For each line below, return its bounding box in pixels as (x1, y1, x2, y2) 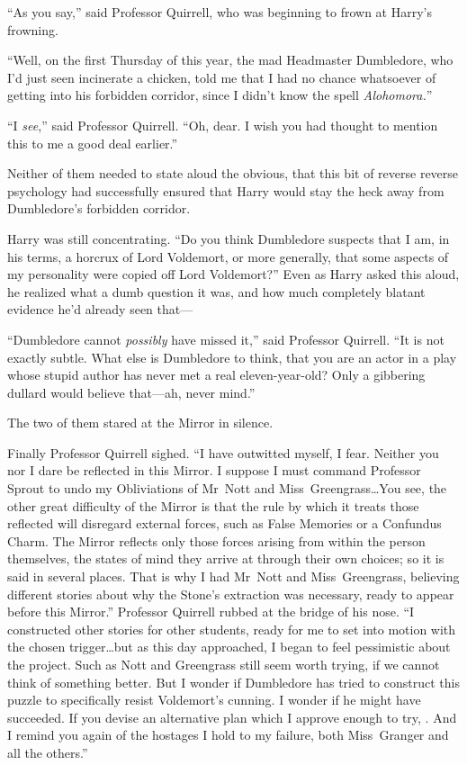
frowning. (7, 20, 58, 39)
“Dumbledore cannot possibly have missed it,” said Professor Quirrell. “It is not (7, 329, 445, 348)
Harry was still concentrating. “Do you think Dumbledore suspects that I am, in (7, 229, 450, 247)
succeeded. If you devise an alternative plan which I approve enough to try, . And (7, 707, 457, 726)
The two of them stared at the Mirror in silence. (7, 413, 274, 432)
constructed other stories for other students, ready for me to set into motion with (7, 619, 456, 638)
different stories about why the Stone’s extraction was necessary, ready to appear (7, 584, 454, 603)
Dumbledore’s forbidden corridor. (7, 199, 191, 218)
